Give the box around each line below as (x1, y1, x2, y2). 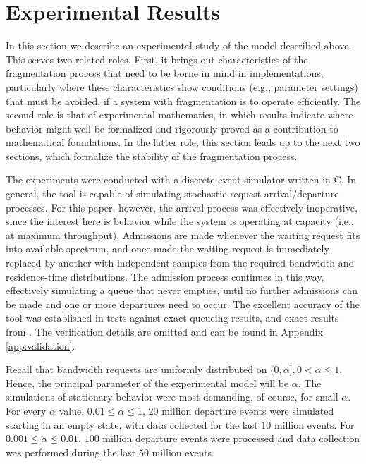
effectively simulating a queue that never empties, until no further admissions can (6, 283, 358, 298)
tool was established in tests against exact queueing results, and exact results (6, 310, 339, 325)
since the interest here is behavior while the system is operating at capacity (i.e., (6, 214, 354, 228)
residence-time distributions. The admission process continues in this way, (6, 269, 324, 283)
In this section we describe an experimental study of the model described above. (6, 38, 352, 53)
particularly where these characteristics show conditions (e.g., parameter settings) (6, 79, 358, 94)
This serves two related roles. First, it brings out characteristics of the (6, 51, 308, 66)
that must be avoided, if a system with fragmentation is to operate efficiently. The (6, 93, 361, 108)
